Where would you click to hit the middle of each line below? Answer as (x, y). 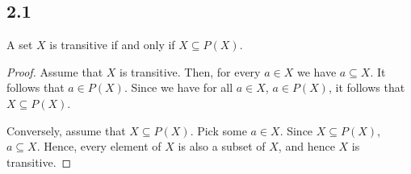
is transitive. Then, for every (190, 71)
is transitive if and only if (112, 45)
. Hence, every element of (99, 146)
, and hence (306, 146)
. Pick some (218, 130)
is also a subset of (222, 146)
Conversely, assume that (66, 130)
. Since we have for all (178, 87)
